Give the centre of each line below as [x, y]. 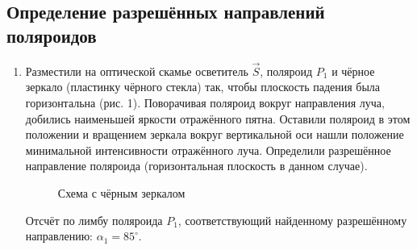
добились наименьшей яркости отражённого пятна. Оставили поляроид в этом [218, 118]
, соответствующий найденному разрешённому [292, 220]
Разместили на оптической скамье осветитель [137, 71]
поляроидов [52, 35]
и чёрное [353, 71]
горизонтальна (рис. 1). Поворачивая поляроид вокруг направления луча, [205, 102]
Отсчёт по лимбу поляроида [94, 220]
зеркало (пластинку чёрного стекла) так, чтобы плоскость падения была [203, 87]
